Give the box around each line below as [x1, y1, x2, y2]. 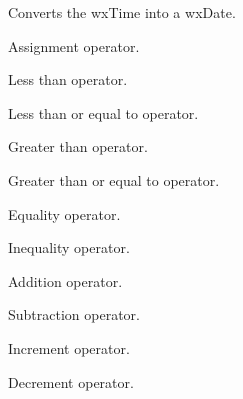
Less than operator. [8, 69, 128, 90]
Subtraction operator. [8, 304, 140, 325]
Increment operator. [8, 337, 130, 358]
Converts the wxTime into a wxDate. [8, 2, 236, 22]
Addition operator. [8, 270, 123, 291]
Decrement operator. [8, 371, 134, 392]
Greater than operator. [8, 136, 148, 157]
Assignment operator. [8, 35, 140, 56]
